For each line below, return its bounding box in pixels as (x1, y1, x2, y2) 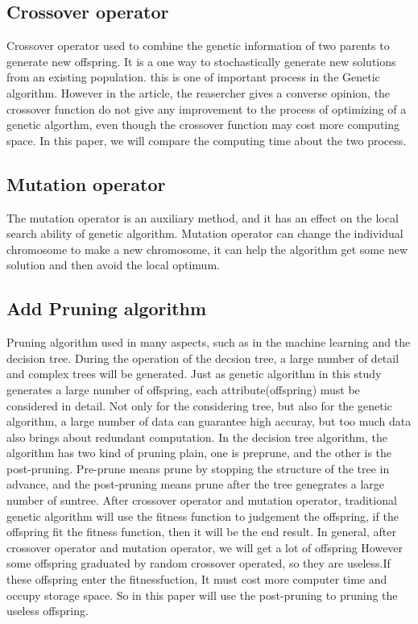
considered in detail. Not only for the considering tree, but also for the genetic (6, 397, 392, 414)
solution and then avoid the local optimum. (6, 256, 220, 273)
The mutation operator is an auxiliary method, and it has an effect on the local (6, 209, 399, 226)
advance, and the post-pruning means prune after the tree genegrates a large (6, 476, 385, 493)
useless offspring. (6, 602, 89, 619)
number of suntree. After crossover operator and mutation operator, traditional (6, 492, 397, 509)
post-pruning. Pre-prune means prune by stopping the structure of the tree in (6, 460, 390, 476)
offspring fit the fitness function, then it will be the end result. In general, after (6, 523, 396, 540)
